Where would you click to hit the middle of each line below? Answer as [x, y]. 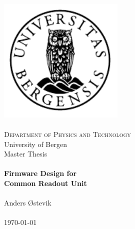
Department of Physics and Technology [67, 134]
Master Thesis [26, 154]
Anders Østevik [28, 203]
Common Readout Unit [45, 183]
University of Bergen [35, 144]
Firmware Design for [40, 173]
